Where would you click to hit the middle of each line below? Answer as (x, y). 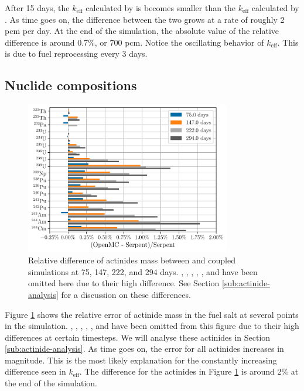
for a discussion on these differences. (126, 294)
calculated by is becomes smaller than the (161, 8)
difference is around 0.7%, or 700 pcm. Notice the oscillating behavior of (134, 42)
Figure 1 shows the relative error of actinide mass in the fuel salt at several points (152, 314)
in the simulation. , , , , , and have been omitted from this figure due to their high (152, 326)
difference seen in (35, 371)
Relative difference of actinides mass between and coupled (132, 260)
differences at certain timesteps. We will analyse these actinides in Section (138, 337)
